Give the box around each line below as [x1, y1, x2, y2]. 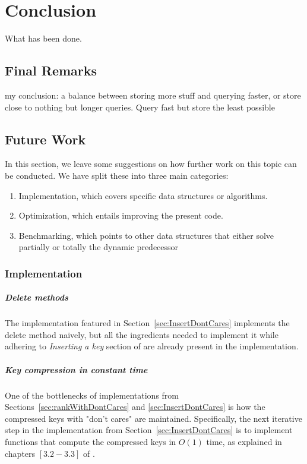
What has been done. [5, 32, 82, 45]
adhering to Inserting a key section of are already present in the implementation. [5, 340, 299, 352]
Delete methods [5, 291, 68, 304]
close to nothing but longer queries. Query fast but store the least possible [5, 100, 275, 113]
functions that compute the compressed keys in [5, 435, 176, 447]
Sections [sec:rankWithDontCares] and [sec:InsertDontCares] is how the [5, 400, 265, 413]
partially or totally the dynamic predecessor [18, 241, 179, 253]
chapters [5, 447, 36, 459]
